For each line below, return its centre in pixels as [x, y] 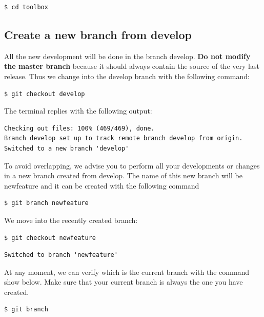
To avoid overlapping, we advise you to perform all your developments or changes [132, 165]
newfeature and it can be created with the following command [102, 185]
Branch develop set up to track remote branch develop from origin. [124, 138]
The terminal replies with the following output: [78, 111]
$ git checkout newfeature [50, 238]
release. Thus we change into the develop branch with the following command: [127, 76]
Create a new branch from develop [98, 34]
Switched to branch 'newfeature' [61, 255]
